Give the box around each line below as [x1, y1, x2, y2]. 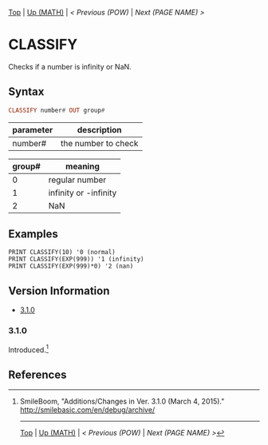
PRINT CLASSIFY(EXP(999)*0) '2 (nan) [8, 262, 134, 271]
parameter [12, 124, 53, 135]
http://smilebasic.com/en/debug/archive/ [19, 405, 156, 415]
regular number [48, 174, 107, 185]
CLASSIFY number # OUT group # [8, 106, 105, 114]
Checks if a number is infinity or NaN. [8, 62, 132, 71]
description [77, 124, 122, 135]
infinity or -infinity [48, 187, 117, 198]
